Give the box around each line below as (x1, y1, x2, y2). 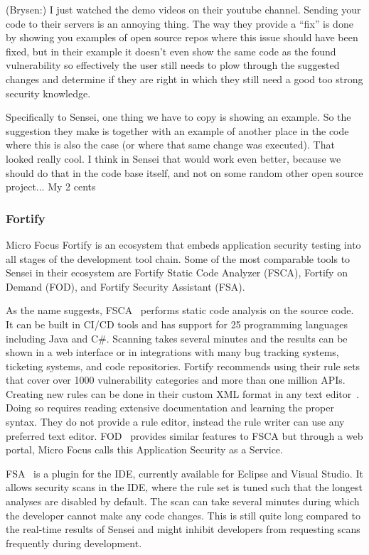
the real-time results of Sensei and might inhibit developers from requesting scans (6, 522, 360, 537)
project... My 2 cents (6, 179, 96, 194)
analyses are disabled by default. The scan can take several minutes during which (6, 494, 360, 509)
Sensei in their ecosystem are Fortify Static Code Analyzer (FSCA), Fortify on (6, 265, 348, 280)
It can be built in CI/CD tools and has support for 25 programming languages (6, 316, 348, 331)
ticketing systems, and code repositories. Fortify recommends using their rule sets (6, 358, 360, 373)
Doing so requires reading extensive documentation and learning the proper (6, 400, 334, 415)
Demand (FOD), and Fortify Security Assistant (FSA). (6, 279, 245, 293)
